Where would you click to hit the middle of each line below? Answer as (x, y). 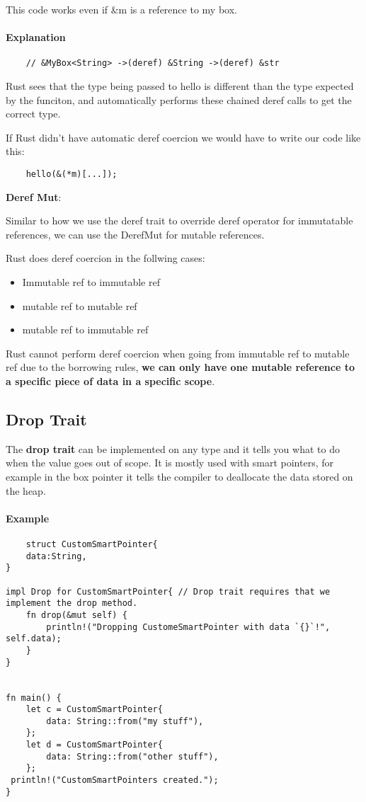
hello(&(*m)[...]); (72, 174)
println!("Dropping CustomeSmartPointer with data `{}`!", (188, 627)
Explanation (36, 37)
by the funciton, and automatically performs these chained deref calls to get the (179, 99)
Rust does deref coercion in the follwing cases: (105, 258)
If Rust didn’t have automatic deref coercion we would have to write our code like (183, 137)
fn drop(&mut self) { (76, 615)
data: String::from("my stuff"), (125, 721)
